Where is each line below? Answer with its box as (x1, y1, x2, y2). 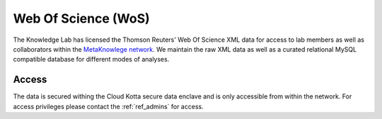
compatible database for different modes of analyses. (13, 55, 170, 64)
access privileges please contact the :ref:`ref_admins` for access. (13, 102, 204, 110)
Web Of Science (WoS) (13, 11, 150, 26)
